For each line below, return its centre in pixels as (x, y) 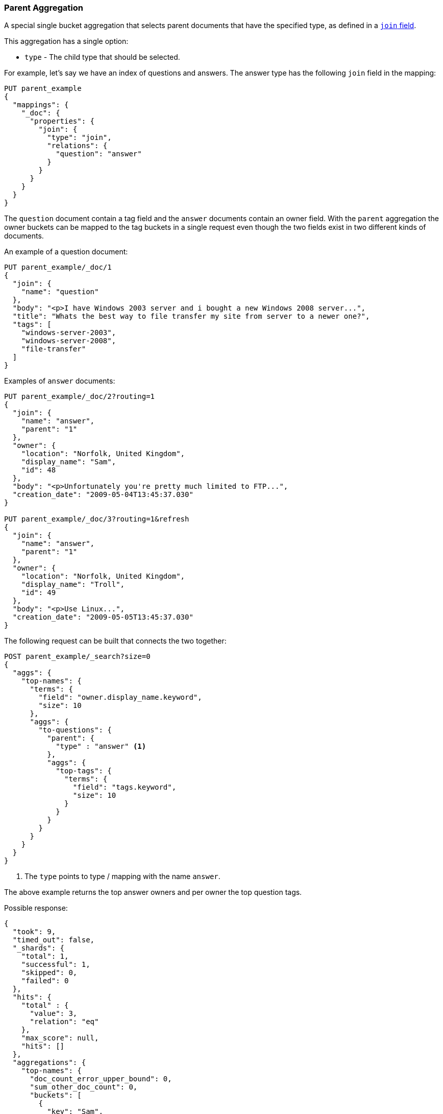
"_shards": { (39, 948)
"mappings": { (41, 105)
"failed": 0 (45, 981)
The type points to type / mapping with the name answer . (122, 876)
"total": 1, (45, 956)
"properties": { (62, 121)
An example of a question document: (66, 252)
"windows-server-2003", (69, 333)
